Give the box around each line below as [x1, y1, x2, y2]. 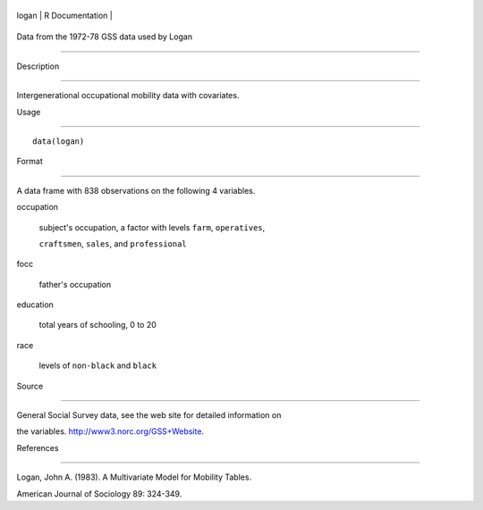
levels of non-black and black [38, 360, 157, 371]
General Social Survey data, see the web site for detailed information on [16, 410, 282, 421]
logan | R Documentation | [16, 10, 114, 21]
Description [16, 61, 60, 71]
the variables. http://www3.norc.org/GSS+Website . [16, 426, 205, 437]
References [16, 442, 59, 453]
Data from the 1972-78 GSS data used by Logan [16, 31, 192, 42]
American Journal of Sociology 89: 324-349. [16, 488, 182, 499]
